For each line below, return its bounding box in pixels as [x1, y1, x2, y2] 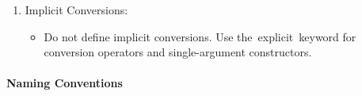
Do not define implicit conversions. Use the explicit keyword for [44, 28, 356, 44]
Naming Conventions [6, 75, 123, 91]
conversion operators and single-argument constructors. [44, 44, 312, 60]
